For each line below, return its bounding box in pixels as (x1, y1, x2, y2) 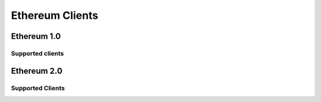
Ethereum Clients (11, 9, 99, 22)
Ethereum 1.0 (11, 31, 61, 41)
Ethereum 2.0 (11, 65, 62, 76)
